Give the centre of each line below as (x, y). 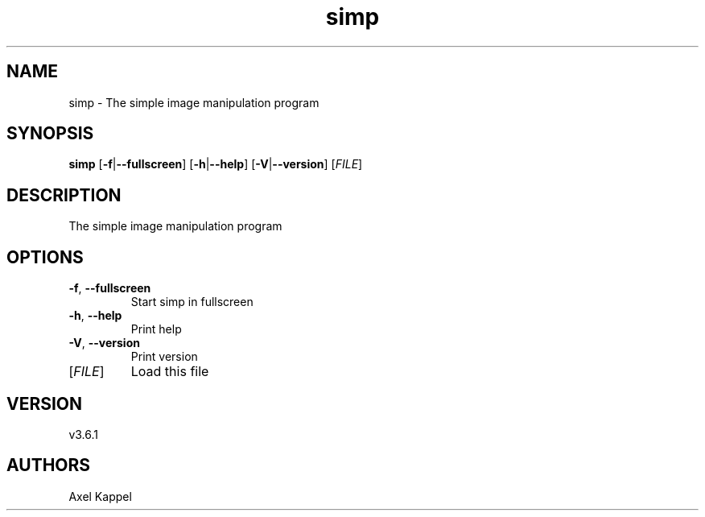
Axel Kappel (100, 496)
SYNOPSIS (50, 134)
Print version (164, 357)
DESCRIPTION (64, 195)
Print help (156, 329)
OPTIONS (45, 257)
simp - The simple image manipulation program (194, 102)
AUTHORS (49, 465)
